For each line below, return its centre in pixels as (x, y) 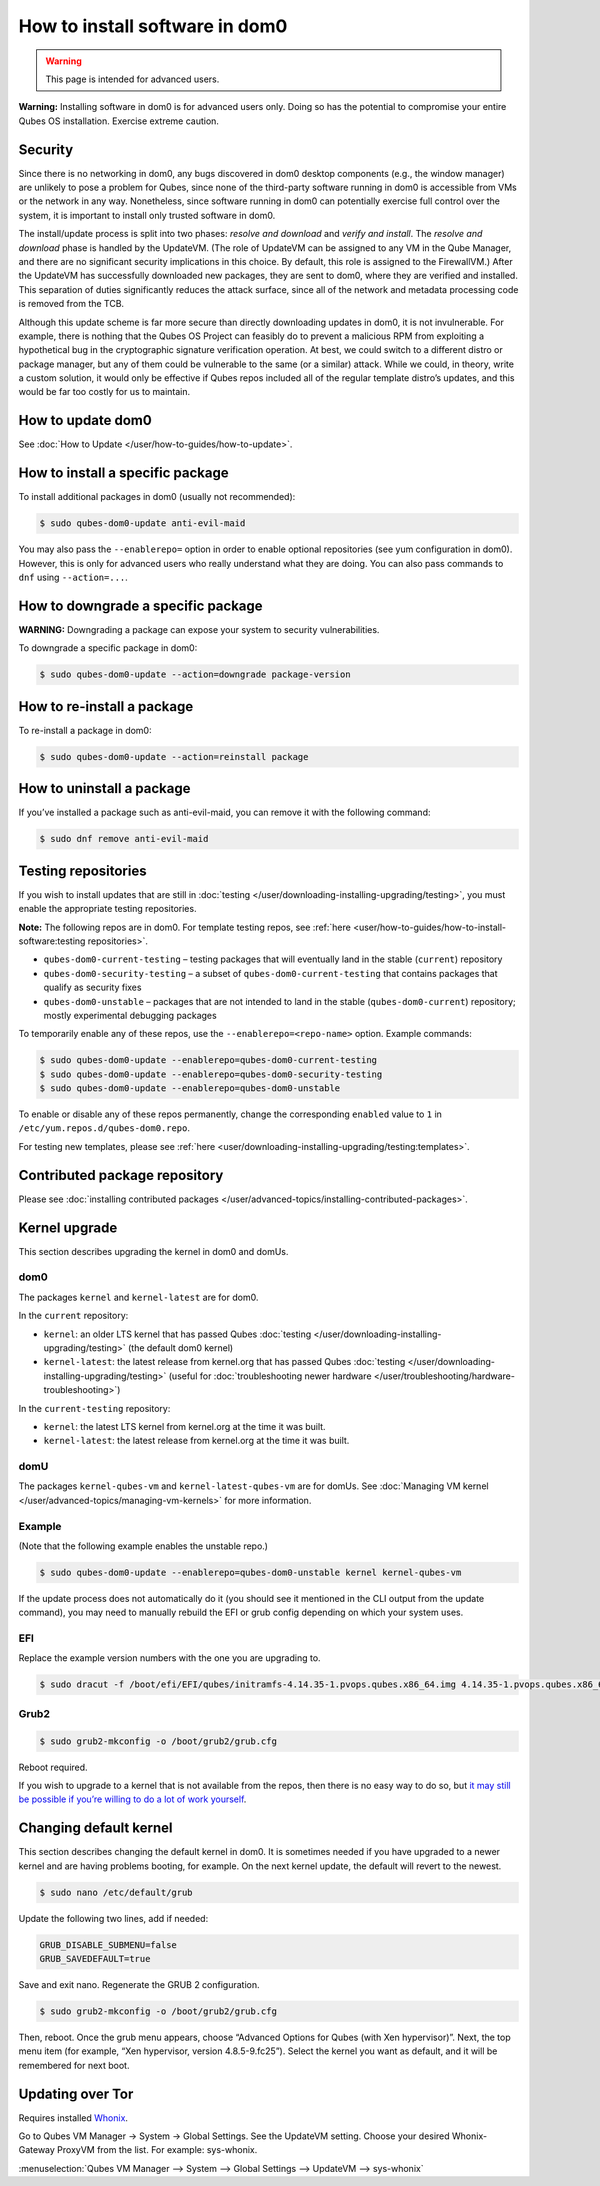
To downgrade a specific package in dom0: (108, 648)
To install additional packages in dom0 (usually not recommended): (157, 497)
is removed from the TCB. (71, 304)
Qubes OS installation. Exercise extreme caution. (119, 121)
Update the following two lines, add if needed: (113, 1918)
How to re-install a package (106, 706)
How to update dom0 (85, 420)
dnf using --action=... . (73, 577)
